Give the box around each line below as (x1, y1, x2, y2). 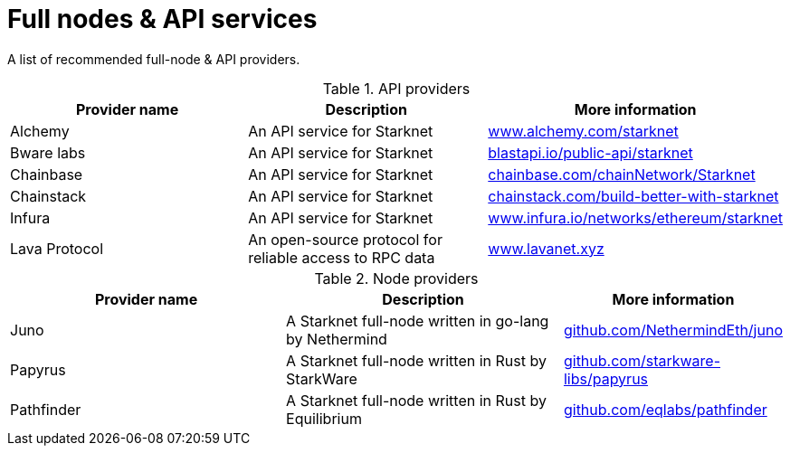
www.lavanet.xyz (488, 239, 604, 258)
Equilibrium (286, 409, 362, 428)
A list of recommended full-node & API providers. (7, 51, 300, 67)
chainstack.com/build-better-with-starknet (488, 186, 779, 205)
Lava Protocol (10, 239, 104, 258)
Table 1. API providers (322, 79, 471, 98)
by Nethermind (286, 329, 387, 348)
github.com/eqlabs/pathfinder (563, 400, 767, 419)
